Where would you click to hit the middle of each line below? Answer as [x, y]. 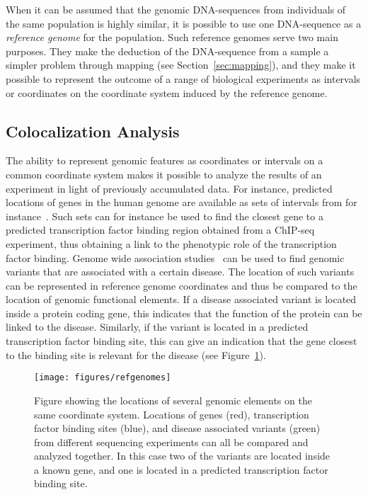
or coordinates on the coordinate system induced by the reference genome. [167, 92]
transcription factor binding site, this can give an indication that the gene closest [182, 341]
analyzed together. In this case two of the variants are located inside [182, 456]
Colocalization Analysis [93, 131]
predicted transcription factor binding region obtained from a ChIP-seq [160, 230]
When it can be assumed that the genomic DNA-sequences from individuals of [176, 9]
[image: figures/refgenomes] [103, 378]
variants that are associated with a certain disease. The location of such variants [180, 272]
